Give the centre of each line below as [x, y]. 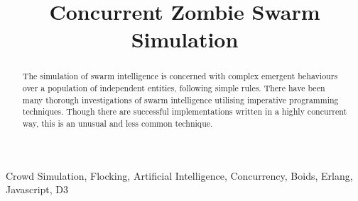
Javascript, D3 [37, 189]
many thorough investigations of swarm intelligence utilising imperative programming [180, 99]
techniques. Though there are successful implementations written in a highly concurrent [185, 111]
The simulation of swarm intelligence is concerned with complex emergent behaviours [180, 76]
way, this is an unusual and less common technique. [118, 123]
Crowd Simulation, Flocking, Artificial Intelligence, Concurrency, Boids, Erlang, [179, 175]
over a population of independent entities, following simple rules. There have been [174, 88]
